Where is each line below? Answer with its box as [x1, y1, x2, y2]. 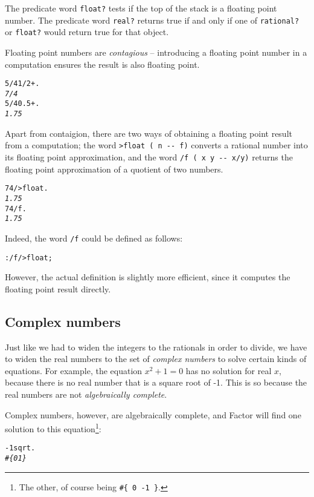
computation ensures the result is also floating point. [5, 58, 200, 70]
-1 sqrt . [5, 444, 36, 453]
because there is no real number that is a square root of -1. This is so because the [5, 376, 307, 389]
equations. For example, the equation [5, 364, 143, 377]
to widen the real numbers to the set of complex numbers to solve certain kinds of [5, 352, 307, 365]
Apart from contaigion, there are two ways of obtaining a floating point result [5, 127, 292, 139]
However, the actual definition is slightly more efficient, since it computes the [5, 271, 290, 283]
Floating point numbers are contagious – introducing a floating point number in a [5, 45, 307, 58]
